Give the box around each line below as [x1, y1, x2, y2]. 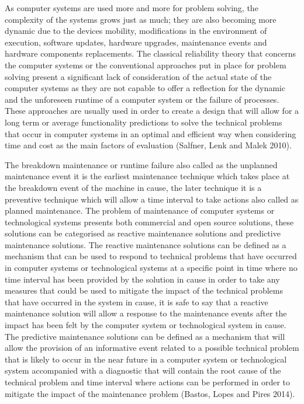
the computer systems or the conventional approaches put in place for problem [5, 58, 286, 71]
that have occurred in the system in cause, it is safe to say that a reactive [5, 295, 268, 308]
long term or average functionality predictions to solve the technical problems [5, 116, 282, 128]
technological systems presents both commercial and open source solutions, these [5, 215, 294, 228]
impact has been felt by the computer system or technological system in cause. [5, 319, 286, 331]
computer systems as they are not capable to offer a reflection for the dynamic [5, 82, 285, 94]
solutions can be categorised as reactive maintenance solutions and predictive [5, 227, 281, 239]
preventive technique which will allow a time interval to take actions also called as [5, 193, 299, 205]
